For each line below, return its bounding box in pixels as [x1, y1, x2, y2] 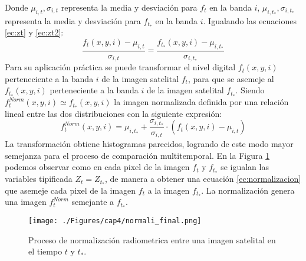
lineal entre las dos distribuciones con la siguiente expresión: [5, 107, 222, 119]
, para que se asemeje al [187, 72, 274, 84]
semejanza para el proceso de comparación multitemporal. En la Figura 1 [5, 149, 270, 161]
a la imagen [147, 184, 190, 196]
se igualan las [221, 161, 269, 173]
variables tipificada [5, 172, 73, 185]
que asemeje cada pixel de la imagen [5, 184, 136, 196]
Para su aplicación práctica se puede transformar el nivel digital [5, 61, 236, 73]
